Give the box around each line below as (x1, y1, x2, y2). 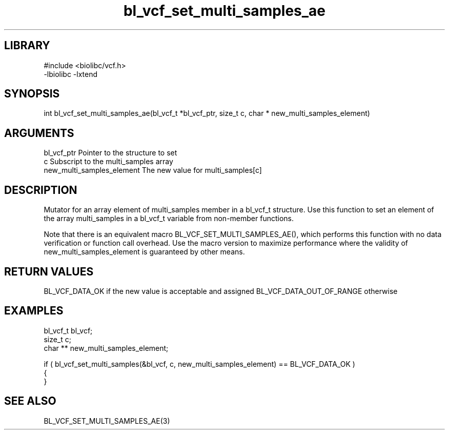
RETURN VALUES (4, 265, 94, 278)
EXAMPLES (4, 304, 64, 318)
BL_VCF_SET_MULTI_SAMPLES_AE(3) (44, 416, 170, 425)
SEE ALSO (4, 394, 56, 408)
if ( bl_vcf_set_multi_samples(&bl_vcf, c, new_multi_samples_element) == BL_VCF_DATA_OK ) (44, 359, 355, 368)
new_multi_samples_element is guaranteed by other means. (44, 247, 245, 257)
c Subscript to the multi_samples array (44, 157, 173, 166)
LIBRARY (4, 39, 50, 52)
